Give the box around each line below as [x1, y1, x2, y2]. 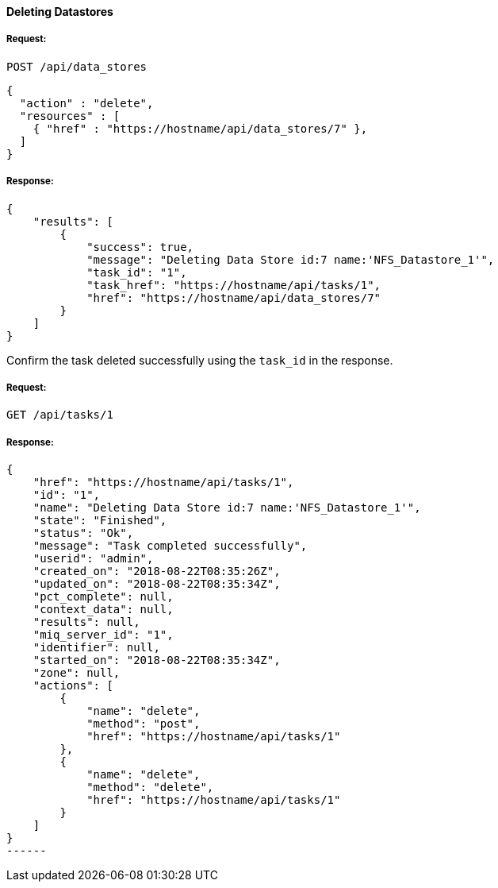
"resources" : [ [19, 109, 121, 122]
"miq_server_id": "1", [33, 628, 174, 642]
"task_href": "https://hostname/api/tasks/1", [86, 278, 381, 291]
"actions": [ [33, 679, 113, 693]
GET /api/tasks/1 [6, 408, 113, 422]
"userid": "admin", [33, 552, 154, 566]
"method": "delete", [86, 781, 214, 794]
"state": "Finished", [33, 514, 167, 527]
